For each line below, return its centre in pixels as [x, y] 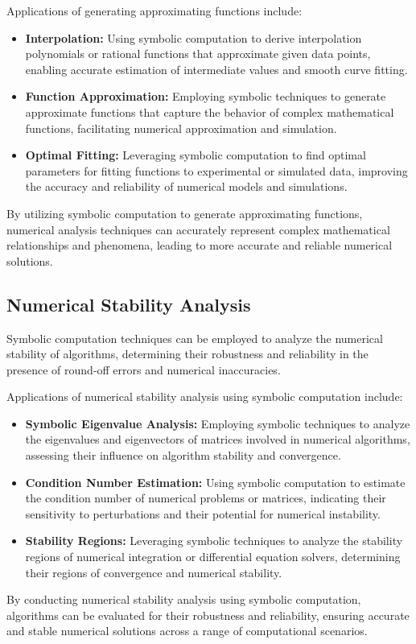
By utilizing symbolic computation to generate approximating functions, [185, 213]
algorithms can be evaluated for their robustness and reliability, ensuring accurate [208, 615]
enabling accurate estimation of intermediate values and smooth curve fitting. [216, 69]
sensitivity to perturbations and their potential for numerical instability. [203, 513]
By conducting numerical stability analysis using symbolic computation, [184, 599]
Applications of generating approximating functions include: [154, 10]
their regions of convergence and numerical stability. [154, 572]
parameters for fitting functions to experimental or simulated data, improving [216, 170]
